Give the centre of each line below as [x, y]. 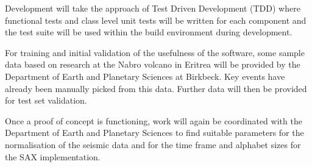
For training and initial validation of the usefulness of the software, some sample [155, 52]
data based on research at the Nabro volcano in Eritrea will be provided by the [153, 64]
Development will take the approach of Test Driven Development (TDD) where [153, 8]
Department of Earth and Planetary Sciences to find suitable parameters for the [154, 133]
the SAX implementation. [53, 156]
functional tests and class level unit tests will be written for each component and [156, 20]
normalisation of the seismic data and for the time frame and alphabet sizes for [153, 144]
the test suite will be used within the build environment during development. [149, 32]
